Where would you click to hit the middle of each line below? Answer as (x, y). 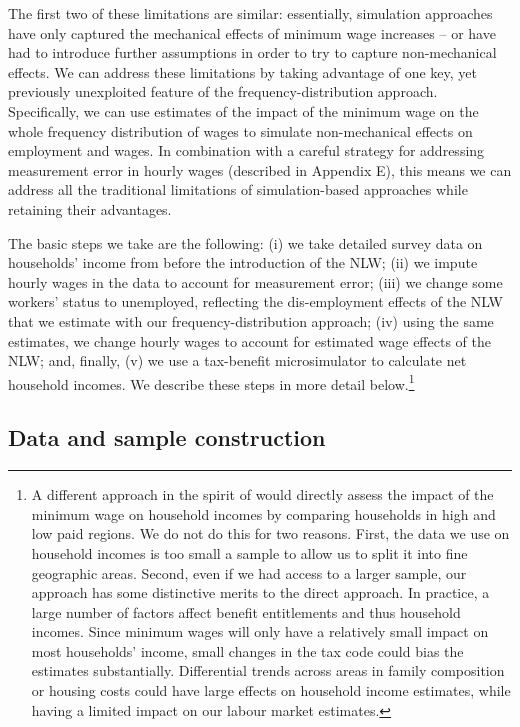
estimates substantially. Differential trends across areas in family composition (268, 670)
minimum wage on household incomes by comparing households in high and (263, 513)
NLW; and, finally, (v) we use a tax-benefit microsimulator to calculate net (237, 360)
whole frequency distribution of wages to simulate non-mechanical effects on (240, 130)
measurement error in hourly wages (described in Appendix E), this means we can (260, 169)
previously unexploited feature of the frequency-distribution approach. (223, 91)
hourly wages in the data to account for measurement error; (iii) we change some (255, 281)
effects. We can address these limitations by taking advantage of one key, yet (242, 71)
